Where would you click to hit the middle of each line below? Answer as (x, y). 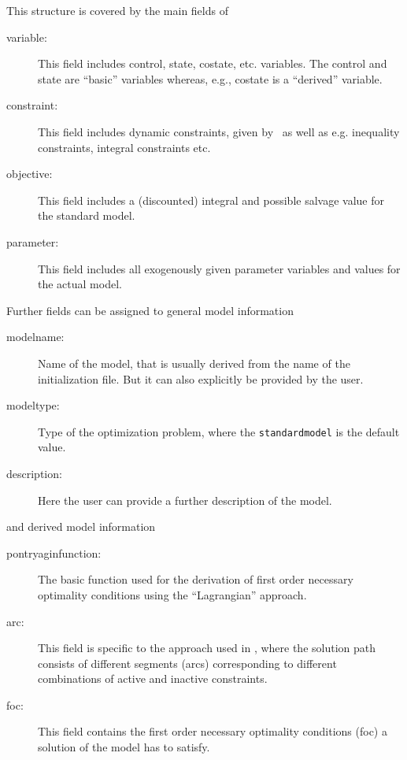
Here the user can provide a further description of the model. (185, 500)
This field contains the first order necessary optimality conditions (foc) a (213, 731)
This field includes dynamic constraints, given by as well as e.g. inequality (219, 131)
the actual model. (80, 284)
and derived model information (81, 526)
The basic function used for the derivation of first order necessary (196, 579)
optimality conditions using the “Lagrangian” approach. (172, 594)
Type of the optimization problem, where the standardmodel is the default (219, 431)
